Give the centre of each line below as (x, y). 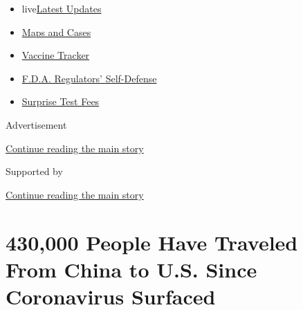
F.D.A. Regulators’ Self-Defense (89, 78)
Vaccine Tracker (56, 55)
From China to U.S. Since (131, 269)
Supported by (34, 171)
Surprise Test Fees (61, 101)
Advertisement (36, 124)
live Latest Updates (62, 8)
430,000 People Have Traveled (152, 242)
